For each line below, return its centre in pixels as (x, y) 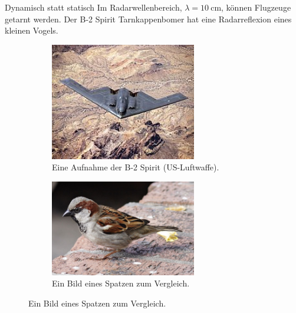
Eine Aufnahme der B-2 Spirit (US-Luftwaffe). (136, 167)
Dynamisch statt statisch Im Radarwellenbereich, (93, 7)
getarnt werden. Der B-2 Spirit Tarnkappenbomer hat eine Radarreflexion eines (148, 19)
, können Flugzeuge (256, 7)
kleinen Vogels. (32, 30)
